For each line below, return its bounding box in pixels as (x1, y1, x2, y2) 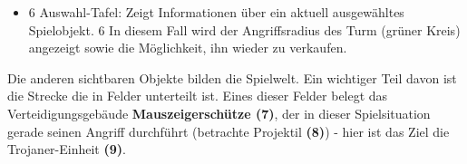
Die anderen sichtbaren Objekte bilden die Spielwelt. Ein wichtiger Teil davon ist (7, 68, 457, 87)
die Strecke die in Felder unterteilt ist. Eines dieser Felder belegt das (7, 86, 388, 105)
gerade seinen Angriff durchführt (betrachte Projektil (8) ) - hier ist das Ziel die (7, 121, 450, 140)
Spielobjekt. (28, 20, 94, 39)
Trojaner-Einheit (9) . (7, 140, 126, 159)
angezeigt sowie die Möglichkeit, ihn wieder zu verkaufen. (28, 38, 347, 57)
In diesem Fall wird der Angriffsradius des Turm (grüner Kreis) (109, 20, 461, 39)
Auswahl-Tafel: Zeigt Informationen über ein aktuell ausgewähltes (39, 3, 404, 21)
